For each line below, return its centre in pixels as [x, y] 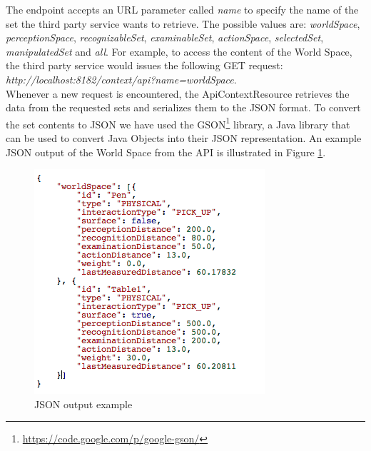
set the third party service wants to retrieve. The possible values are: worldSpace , [183, 23]
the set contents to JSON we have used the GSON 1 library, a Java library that [178, 123]
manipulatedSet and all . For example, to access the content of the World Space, [179, 51]
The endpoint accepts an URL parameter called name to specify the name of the [182, 9]
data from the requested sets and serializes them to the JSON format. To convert [183, 107]
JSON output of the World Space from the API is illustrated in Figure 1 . [166, 152]
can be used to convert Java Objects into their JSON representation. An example [184, 138]
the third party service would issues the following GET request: [144, 65]
